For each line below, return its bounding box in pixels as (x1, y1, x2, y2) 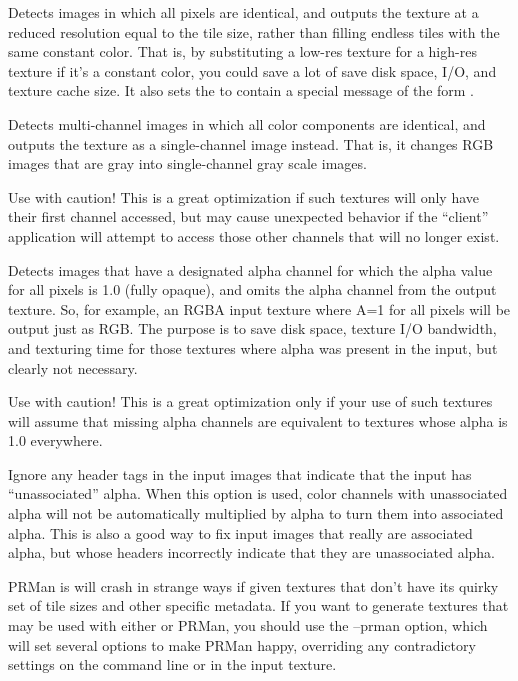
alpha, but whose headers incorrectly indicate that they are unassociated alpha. (8, 542, 495, 563)
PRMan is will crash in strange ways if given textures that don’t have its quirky (8, 575, 499, 596)
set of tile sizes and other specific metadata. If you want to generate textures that (8, 595, 509, 616)
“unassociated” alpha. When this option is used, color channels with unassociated (8, 483, 508, 504)
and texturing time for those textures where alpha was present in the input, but (8, 337, 498, 358)
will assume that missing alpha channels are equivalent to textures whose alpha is (8, 410, 508, 431)
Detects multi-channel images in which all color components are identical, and (8, 113, 486, 134)
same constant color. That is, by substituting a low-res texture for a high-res (8, 41, 477, 62)
